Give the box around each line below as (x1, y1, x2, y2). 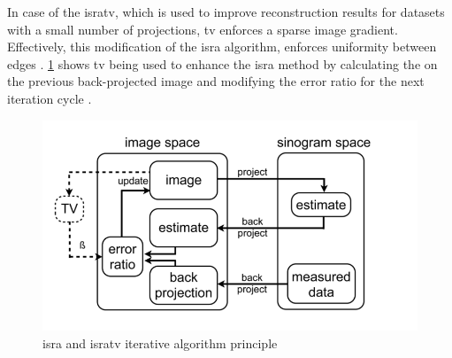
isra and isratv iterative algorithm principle (42, 333, 278, 352)
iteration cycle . (7, 89, 92, 107)
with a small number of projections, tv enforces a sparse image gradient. (7, 19, 398, 38)
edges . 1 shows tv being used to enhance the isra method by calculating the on (7, 54, 438, 73)
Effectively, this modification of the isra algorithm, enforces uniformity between (7, 37, 437, 56)
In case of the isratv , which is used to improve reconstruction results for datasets (7, 3, 445, 20)
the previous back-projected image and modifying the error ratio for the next (7, 72, 425, 90)
